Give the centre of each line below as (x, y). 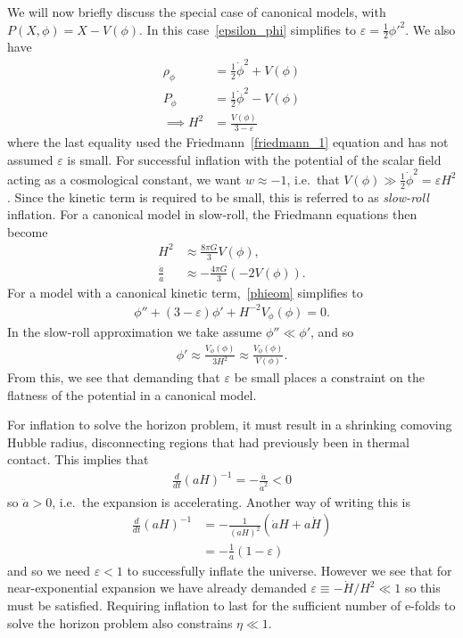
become (28, 231)
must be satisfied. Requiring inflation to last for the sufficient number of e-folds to (231, 605)
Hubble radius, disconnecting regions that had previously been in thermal (208, 442)
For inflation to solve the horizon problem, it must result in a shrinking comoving (230, 425)
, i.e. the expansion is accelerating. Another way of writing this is (231, 501)
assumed (30, 159)
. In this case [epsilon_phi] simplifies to (248, 29)
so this (422, 588)
